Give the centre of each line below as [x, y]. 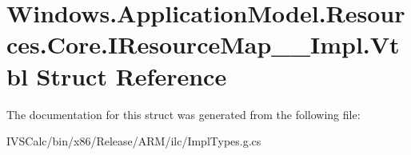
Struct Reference [132, 76]
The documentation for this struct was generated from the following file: [184, 114]
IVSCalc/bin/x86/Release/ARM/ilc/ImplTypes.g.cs [134, 141]
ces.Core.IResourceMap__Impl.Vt [203, 44]
